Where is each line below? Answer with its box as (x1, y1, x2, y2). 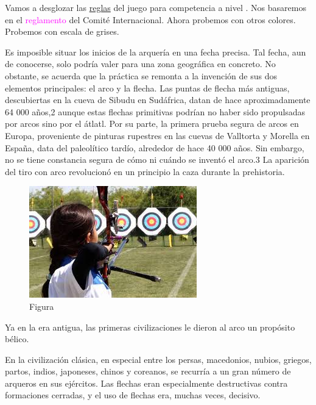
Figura (29, 299, 54, 312)
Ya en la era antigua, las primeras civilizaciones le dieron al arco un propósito (5, 320, 295, 333)
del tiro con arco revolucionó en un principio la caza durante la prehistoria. (5, 165, 285, 177)
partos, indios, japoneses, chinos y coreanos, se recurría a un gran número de (5, 365, 291, 378)
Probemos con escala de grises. (5, 25, 119, 38)
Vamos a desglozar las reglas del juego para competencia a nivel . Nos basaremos (5, 1, 306, 13)
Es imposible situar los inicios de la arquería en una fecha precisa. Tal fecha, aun (5, 45, 306, 58)
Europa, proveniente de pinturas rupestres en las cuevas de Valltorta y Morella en (5, 129, 310, 142)
